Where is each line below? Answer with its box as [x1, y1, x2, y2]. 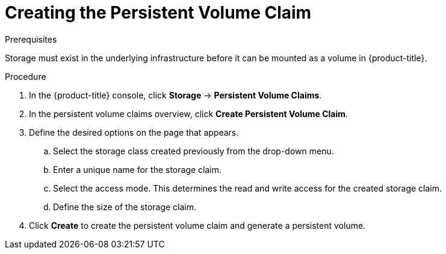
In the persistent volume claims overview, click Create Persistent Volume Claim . [29, 108, 348, 119]
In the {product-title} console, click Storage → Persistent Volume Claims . [29, 89, 322, 100]
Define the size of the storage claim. [53, 201, 197, 212]
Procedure [5, 71, 46, 82]
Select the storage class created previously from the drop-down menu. [53, 145, 334, 156]
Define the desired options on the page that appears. [29, 127, 239, 138]
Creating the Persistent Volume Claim [5, 2, 312, 23]
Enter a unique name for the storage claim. [53, 164, 221, 175]
